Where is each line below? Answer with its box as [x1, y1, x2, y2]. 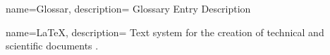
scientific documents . [6, 38, 99, 53]
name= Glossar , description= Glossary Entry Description [6, 1, 251, 15]
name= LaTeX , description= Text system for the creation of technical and [6, 24, 324, 39]
